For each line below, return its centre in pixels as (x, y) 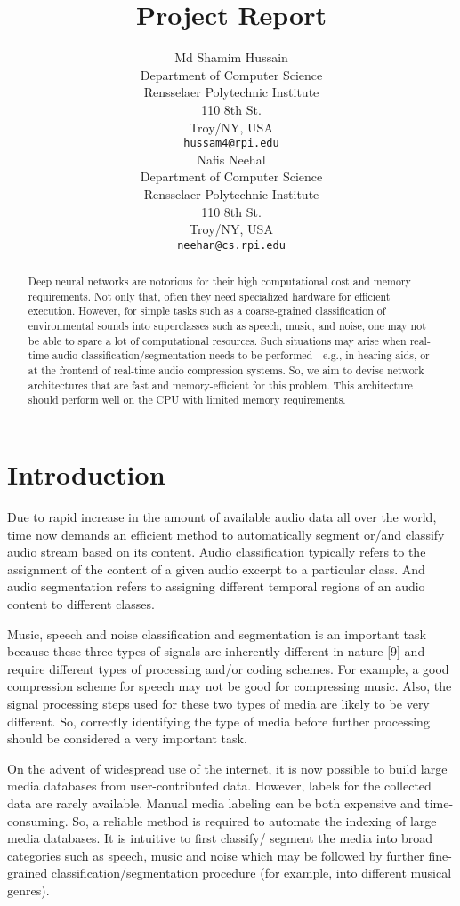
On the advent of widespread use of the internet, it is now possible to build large (227, 768)
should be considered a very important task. (127, 738)
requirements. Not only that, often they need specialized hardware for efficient (209, 296)
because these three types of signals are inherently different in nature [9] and (216, 651)
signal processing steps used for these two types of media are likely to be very (218, 703)
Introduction (86, 474)
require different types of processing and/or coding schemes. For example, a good (228, 668)
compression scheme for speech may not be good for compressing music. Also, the (230, 686)
